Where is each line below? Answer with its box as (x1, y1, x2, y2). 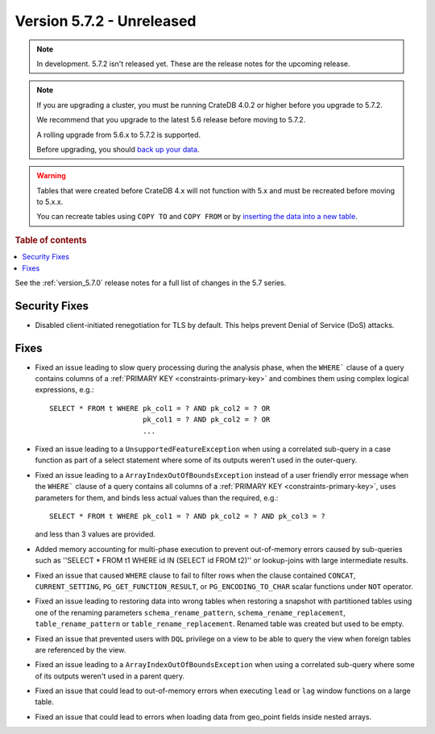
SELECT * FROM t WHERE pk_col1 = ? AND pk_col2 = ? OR (49, 404, 271, 413)
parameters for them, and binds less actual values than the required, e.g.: (35, 492, 279, 503)
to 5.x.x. (36, 197, 64, 207)
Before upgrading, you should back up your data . (36, 144, 200, 154)
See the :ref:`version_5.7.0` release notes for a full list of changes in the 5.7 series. (14, 278, 287, 288)
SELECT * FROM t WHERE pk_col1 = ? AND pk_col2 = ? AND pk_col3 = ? (49, 512, 325, 520)
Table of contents (14, 234, 88, 246)
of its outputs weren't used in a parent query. (35, 671, 185, 681)
